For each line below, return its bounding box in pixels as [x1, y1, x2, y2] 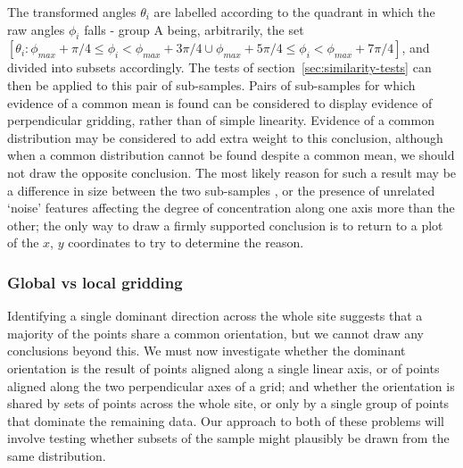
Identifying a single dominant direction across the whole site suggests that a [7, 306, 423, 325]
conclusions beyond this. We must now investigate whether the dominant [7, 341, 406, 360]
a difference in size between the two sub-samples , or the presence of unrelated [7, 180, 435, 199]
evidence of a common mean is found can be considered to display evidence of [7, 93, 433, 112]
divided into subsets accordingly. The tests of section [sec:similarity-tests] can [7, 58, 432, 77]
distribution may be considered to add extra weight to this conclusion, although [7, 128, 443, 146]
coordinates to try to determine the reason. [68, 233, 304, 252]
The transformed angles [7, 3, 136, 21]
